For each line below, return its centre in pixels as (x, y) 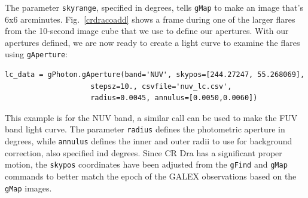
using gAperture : (36, 54)
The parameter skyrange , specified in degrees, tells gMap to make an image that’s (154, 7)
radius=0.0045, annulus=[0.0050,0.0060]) (174, 98)
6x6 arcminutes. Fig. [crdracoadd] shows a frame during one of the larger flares (150, 19)
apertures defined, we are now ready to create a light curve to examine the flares (153, 42)
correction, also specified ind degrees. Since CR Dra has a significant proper (144, 152)
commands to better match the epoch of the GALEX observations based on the (151, 176)
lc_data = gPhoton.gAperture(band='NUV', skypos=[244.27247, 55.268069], (155, 75)
